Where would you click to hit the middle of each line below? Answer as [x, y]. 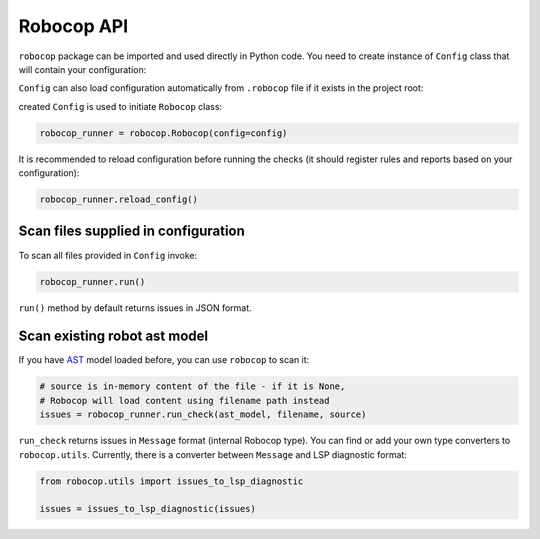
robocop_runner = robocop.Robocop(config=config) [163, 133]
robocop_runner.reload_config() [119, 199]
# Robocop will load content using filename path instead [184, 400]
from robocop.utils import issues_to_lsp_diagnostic [171, 481]
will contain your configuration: [82, 69]
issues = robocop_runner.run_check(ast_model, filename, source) [203, 414]
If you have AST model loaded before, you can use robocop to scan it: [164, 360]
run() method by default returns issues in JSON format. [135, 307]
